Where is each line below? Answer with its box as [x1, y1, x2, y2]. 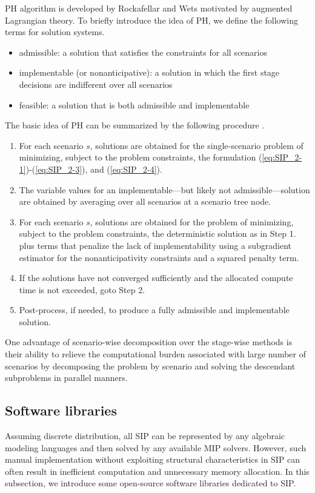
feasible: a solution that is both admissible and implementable [19, 98, 250, 111]
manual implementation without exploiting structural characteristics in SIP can [5, 453, 300, 466]
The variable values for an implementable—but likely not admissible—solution [19, 183, 310, 196]
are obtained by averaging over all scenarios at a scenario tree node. [19, 195, 271, 208]
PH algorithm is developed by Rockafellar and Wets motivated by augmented [5, 2, 293, 14]
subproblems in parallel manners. [5, 371, 128, 384]
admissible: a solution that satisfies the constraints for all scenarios [19, 45, 268, 58]
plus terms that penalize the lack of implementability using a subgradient [19, 239, 291, 251]
